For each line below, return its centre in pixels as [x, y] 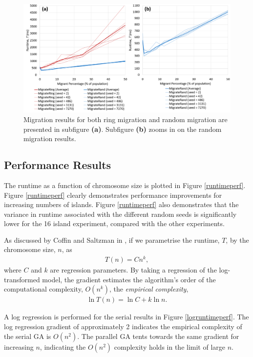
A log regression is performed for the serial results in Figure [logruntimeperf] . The [126, 317]
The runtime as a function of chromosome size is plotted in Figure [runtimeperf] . [125, 185]
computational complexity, [43, 289]
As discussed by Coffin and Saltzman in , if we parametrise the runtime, [112, 240]
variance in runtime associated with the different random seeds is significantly [120, 214]
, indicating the [63, 346]
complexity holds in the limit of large [170, 346]
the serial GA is [28, 336]
